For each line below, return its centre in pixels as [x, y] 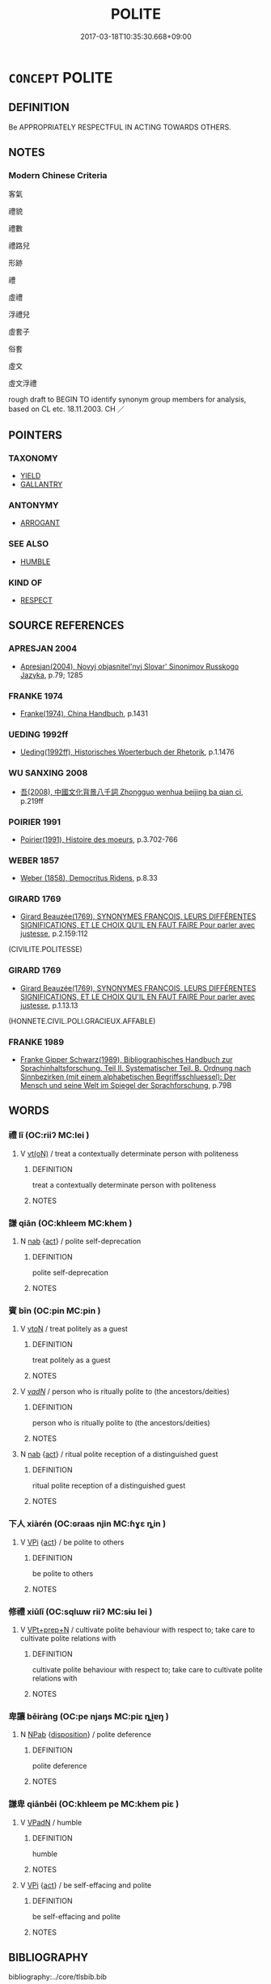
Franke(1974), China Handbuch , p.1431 [84, 714]
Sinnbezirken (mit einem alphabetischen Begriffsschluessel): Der [128, 1077]
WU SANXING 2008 [48, 773]
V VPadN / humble [51, 1822]
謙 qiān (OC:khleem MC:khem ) [70, 1223]
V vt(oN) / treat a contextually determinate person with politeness [129, 1153]
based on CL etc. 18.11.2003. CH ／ [67, 409]
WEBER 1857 [34, 860]
